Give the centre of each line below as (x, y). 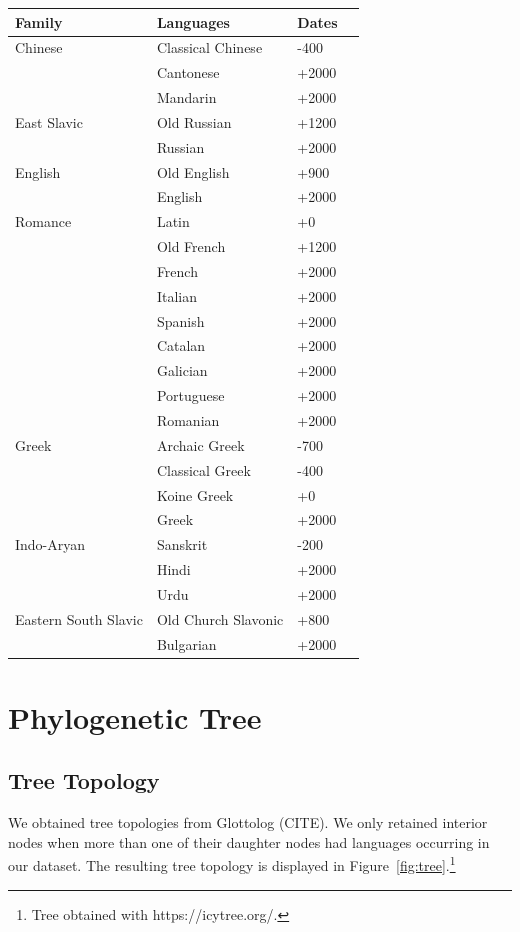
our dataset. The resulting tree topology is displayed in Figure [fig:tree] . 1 (232, 864)
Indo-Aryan (50, 544)
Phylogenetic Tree (135, 716)
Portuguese (190, 395)
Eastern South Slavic (79, 618)
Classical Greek (203, 469)
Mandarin (186, 97)
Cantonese (188, 72)
